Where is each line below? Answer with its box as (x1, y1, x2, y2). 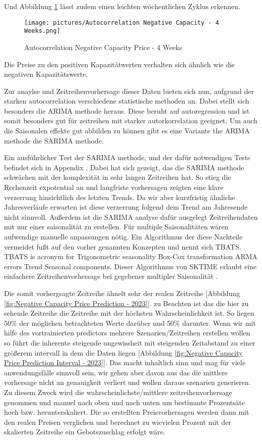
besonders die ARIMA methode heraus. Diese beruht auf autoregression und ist (4, 105, 250, 116)
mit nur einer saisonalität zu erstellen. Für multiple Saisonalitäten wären (4, 221, 229, 232)
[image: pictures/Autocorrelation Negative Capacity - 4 (24, 19, 219, 26)
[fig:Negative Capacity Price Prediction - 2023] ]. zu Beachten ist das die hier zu (4, 298, 249, 308)
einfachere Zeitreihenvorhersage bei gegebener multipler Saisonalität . (4, 271, 218, 281)
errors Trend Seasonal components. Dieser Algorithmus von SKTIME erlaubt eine (4, 261, 257, 271)
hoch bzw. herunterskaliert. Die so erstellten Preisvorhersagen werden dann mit (4, 407, 249, 417)
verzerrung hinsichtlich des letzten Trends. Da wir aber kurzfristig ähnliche (4, 191, 235, 202)
